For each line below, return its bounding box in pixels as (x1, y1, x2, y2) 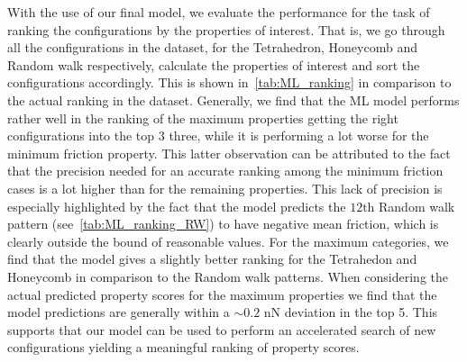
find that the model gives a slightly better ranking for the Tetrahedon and (7, 249, 417, 268)
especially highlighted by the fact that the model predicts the (7, 196, 346, 215)
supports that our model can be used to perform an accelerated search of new (7, 320, 436, 339)
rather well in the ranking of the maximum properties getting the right (7, 108, 398, 127)
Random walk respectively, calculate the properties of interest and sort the (7, 55, 420, 74)
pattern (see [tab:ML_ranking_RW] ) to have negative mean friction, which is (7, 214, 439, 233)
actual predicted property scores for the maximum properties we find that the (7, 285, 437, 303)
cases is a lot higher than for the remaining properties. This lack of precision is (7, 178, 443, 197)
